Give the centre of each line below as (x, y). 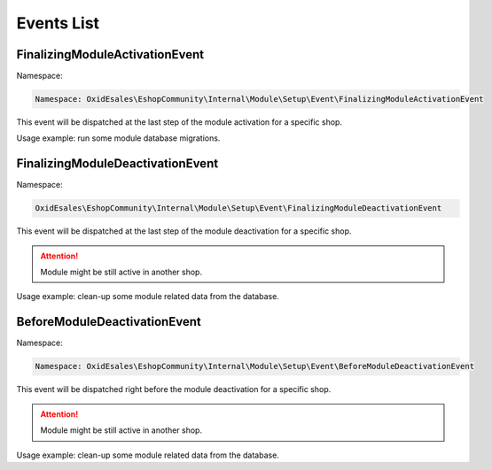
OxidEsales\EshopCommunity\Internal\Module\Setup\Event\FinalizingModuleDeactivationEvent (238, 208)
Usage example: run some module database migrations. (118, 138)
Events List (58, 23)
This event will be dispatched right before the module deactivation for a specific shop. (174, 389)
